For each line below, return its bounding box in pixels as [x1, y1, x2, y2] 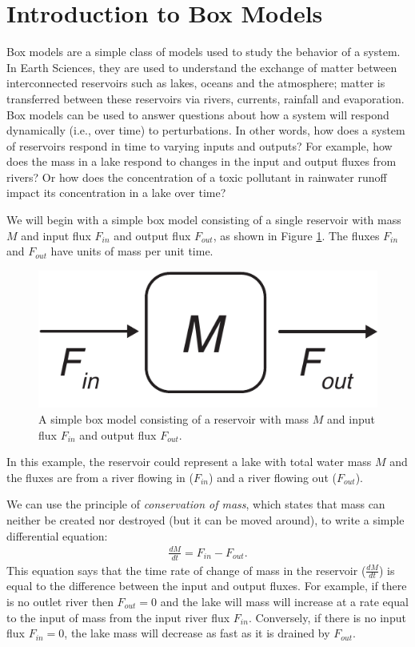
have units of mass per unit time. [50, 243, 213, 259]
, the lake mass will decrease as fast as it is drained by [64, 625, 330, 641]
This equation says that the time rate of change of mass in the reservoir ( [6, 561, 366, 578]
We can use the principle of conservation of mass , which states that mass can [6, 496, 385, 512]
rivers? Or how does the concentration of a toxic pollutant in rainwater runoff [6, 168, 387, 185]
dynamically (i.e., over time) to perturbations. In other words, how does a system [6, 122, 405, 139]
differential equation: [6, 527, 108, 544]
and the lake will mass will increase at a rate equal [160, 593, 409, 609]
